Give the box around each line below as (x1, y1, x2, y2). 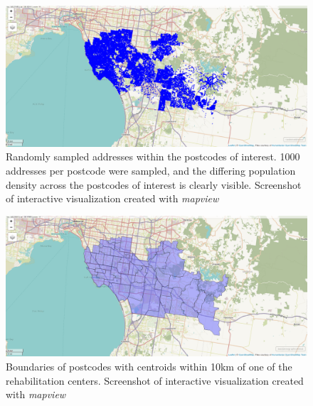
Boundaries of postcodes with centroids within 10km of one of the (6, 359, 292, 374)
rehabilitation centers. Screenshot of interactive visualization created (6, 373, 304, 388)
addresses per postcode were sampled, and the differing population (6, 163, 296, 177)
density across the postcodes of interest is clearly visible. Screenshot (6, 177, 302, 192)
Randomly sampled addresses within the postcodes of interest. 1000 (6, 149, 300, 164)
